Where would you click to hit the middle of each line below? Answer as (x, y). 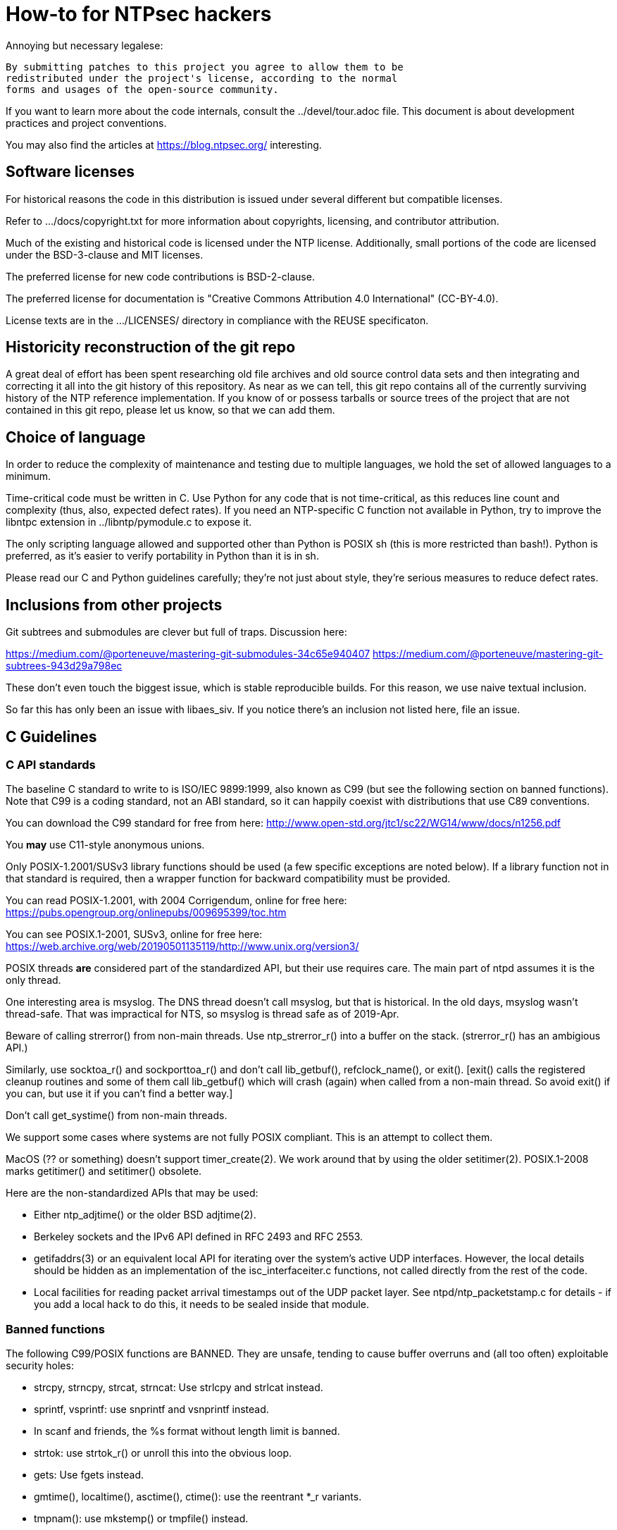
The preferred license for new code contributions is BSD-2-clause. (160, 276)
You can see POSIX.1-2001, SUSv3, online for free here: (134, 934)
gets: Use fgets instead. (89, 1475)
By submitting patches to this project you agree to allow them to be (205, 67)
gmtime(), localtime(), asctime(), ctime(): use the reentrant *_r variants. (198, 1497)
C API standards (51, 764)
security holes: (40, 1366)
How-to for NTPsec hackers (139, 14)
